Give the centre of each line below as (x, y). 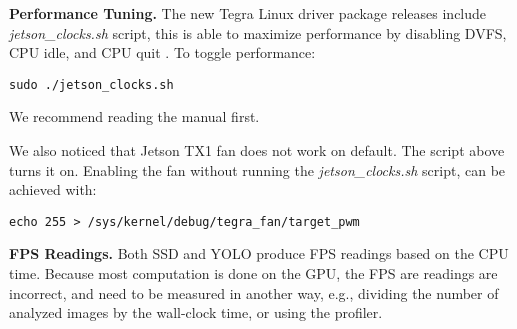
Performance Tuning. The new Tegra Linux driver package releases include (248, 13)
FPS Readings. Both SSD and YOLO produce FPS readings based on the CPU (259, 253)
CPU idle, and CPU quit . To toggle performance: (162, 52)
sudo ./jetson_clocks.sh (91, 84)
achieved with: (53, 189)
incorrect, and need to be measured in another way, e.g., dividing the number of (254, 292)
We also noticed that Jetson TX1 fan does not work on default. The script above (257, 150)
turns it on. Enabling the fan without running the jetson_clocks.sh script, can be (257, 169)
